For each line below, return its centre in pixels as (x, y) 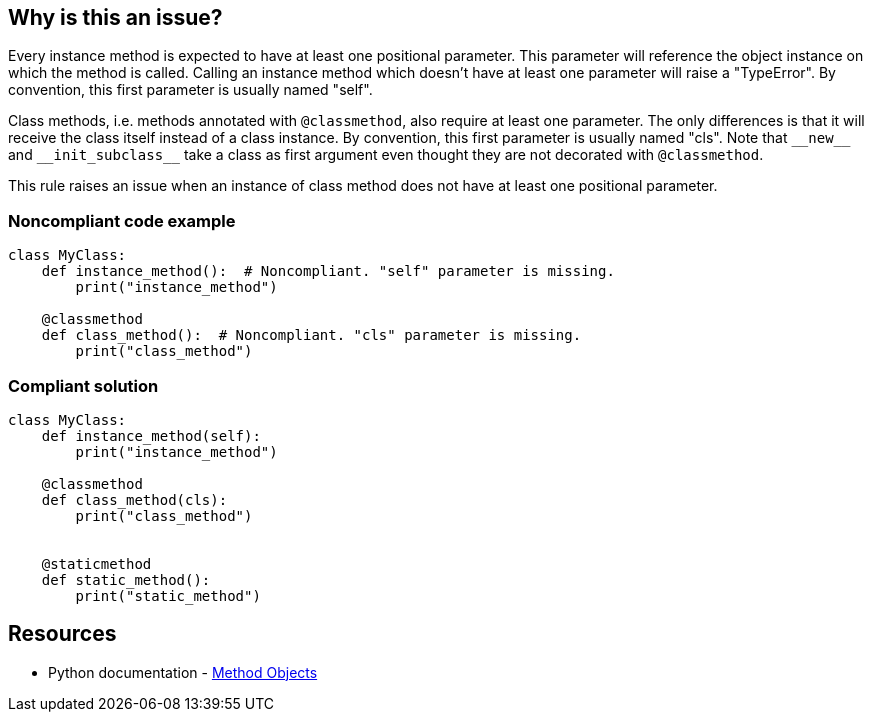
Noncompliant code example (122, 220)
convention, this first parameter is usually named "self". (190, 90)
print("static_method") (168, 595)
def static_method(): (126, 579)
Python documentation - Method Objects (183, 672)
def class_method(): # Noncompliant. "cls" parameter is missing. (311, 335)
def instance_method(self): (151, 435)
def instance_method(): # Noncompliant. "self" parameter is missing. (328, 271)
